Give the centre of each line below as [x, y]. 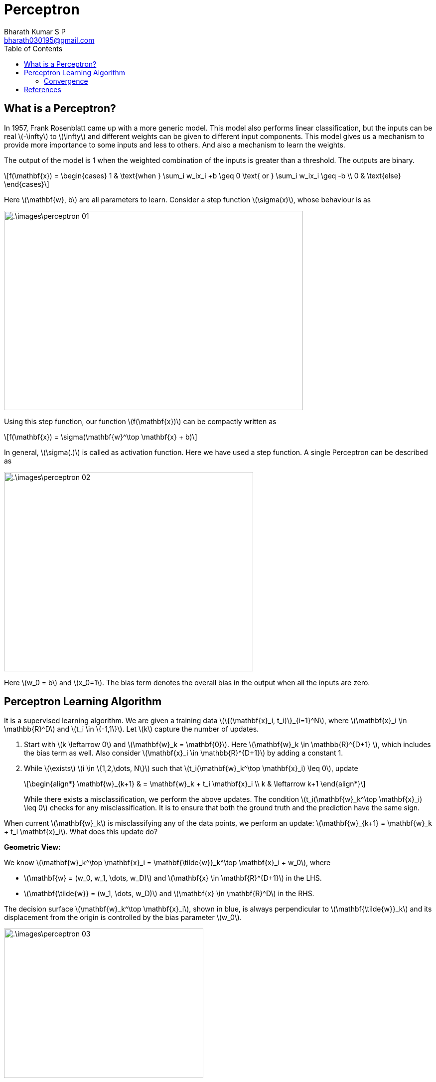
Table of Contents [33, 48]
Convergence [66, 81]
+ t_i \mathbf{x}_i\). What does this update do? [81, 832]
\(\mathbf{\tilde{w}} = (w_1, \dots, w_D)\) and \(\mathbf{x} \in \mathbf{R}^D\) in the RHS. [169, 894]
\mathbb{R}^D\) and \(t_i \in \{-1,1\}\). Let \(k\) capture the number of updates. [132, 729]
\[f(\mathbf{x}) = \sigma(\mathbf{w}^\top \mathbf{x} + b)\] [101, 437]
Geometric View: [32, 847]
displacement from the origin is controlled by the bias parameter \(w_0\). [123, 918]
